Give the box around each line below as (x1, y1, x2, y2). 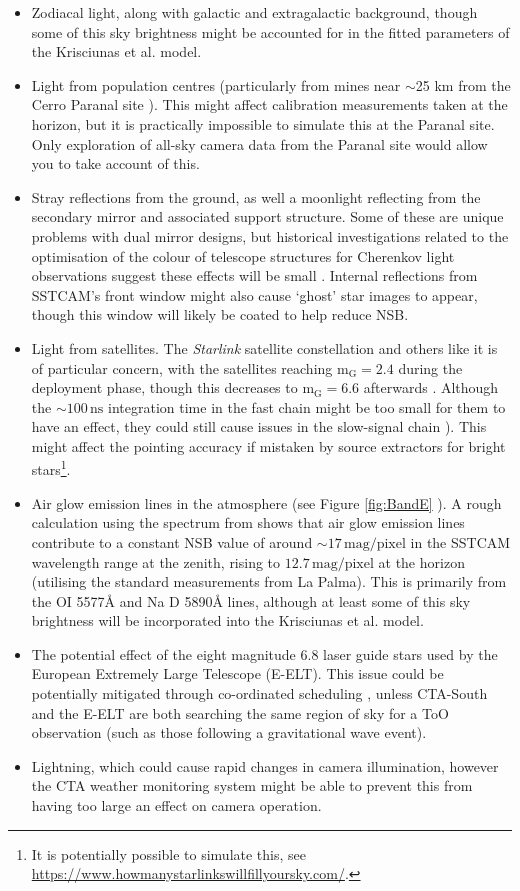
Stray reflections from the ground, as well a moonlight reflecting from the (31, 186, 481, 207)
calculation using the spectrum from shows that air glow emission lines (31, 512, 465, 533)
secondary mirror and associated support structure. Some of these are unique (31, 206, 504, 227)
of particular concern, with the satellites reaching (31, 357, 333, 378)
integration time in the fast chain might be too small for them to (108, 396, 506, 417)
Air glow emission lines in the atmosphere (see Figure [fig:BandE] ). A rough (31, 492, 502, 513)
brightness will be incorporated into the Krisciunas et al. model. (31, 610, 424, 631)
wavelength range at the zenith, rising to (31, 551, 281, 572)
